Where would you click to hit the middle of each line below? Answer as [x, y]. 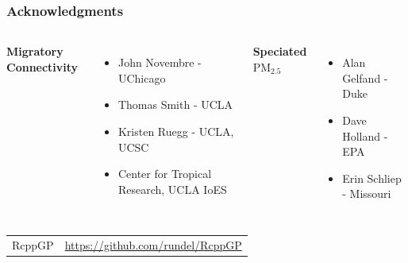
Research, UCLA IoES [172, 189]
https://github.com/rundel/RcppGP [153, 244]
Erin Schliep [372, 178]
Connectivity [42, 66]
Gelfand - [365, 77]
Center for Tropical [165, 174]
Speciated [280, 51]
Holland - [365, 135]
